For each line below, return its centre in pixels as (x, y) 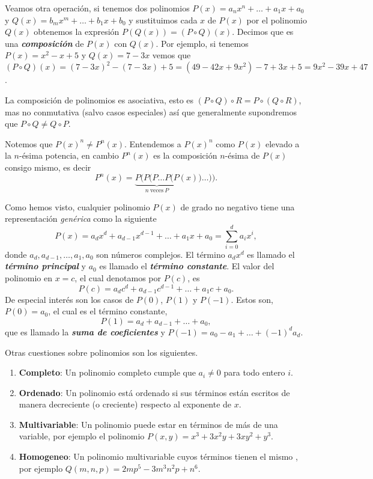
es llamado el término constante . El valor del (187, 266)
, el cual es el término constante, (108, 311)
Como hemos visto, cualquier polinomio (77, 206)
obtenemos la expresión (77, 32)
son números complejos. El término (161, 254)
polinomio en (29, 278)
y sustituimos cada (163, 20)
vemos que (171, 55)
